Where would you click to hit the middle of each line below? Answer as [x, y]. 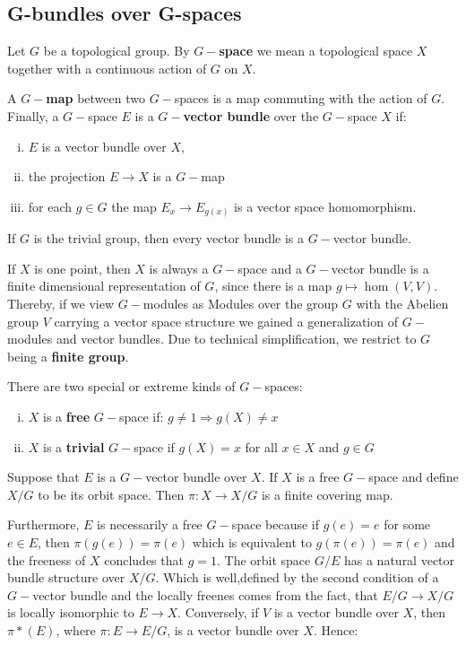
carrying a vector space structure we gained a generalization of [226, 321]
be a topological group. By [116, 51]
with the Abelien [402, 304]
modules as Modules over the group [241, 304]
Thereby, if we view [61, 304]
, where [76, 629]
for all [261, 446]
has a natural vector [399, 559]
